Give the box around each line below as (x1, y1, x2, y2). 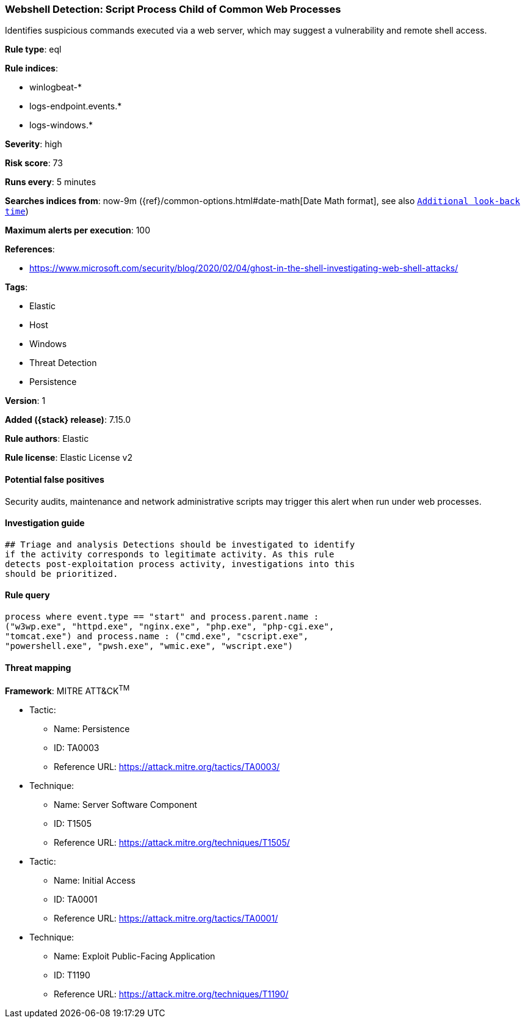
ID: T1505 (54, 818, 92, 829)
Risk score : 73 (5, 158, 63, 169)
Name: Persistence (54, 723, 130, 734)
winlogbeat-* (29, 82, 82, 93)
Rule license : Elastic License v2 (5, 452, 132, 463)
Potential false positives (5, 474, 104, 485)
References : (5, 244, 55, 255)
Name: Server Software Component (54, 799, 197, 810)
